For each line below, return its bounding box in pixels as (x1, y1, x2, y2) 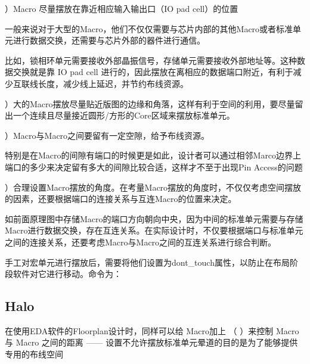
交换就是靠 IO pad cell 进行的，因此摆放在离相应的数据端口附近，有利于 (13, 66, 293, 78)
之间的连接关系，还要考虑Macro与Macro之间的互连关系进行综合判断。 (5, 235, 277, 248)
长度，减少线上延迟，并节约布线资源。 (38, 77, 188, 89)
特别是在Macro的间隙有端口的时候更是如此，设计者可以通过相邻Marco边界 (5, 149, 293, 161)
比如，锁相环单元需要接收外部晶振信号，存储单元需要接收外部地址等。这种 (5, 54, 297, 66)
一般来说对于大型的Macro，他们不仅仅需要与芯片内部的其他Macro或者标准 (5, 22, 293, 35)
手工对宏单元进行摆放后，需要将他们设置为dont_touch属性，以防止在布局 (5, 256, 290, 268)
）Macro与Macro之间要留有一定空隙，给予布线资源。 (5, 129, 210, 141)
